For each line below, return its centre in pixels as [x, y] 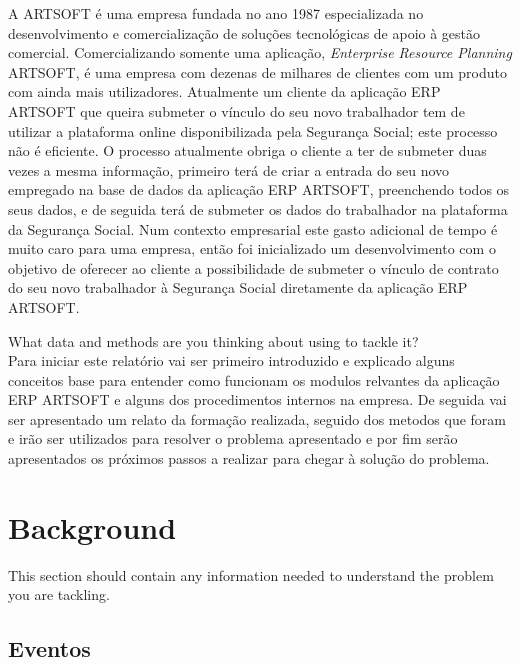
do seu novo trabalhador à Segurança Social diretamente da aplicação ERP [238, 287]
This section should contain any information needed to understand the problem [251, 574]
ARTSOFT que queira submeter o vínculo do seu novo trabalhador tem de [236, 110]
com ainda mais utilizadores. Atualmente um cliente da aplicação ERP [224, 91]
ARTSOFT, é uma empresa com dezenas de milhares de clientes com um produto [257, 71]
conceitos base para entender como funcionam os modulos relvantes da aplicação [254, 379]
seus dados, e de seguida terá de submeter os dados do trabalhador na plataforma [258, 208]
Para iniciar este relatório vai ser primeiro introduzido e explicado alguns [231, 360]
